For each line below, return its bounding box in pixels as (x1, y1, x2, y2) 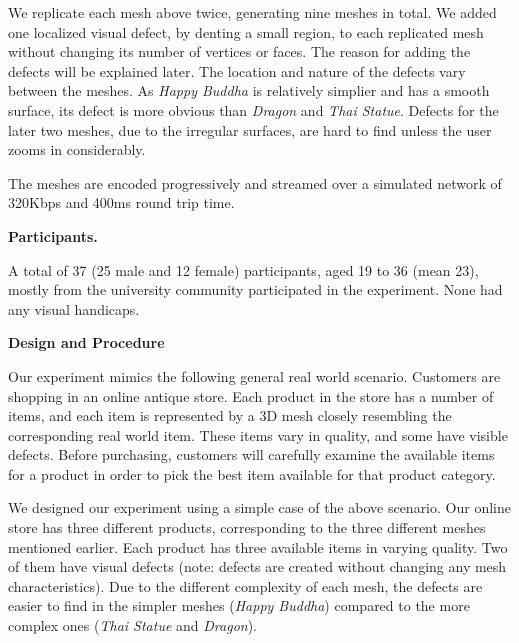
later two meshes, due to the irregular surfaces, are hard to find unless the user (8, 119, 492, 140)
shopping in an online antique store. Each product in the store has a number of (8, 385, 494, 406)
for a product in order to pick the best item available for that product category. (8, 463, 496, 484)
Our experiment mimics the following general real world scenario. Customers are (8, 365, 501, 386)
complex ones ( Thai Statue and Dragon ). (8, 615, 258, 636)
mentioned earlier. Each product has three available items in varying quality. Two (8, 536, 508, 557)
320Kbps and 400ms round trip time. (8, 192, 235, 213)
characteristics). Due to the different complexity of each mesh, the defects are (8, 575, 483, 596)
